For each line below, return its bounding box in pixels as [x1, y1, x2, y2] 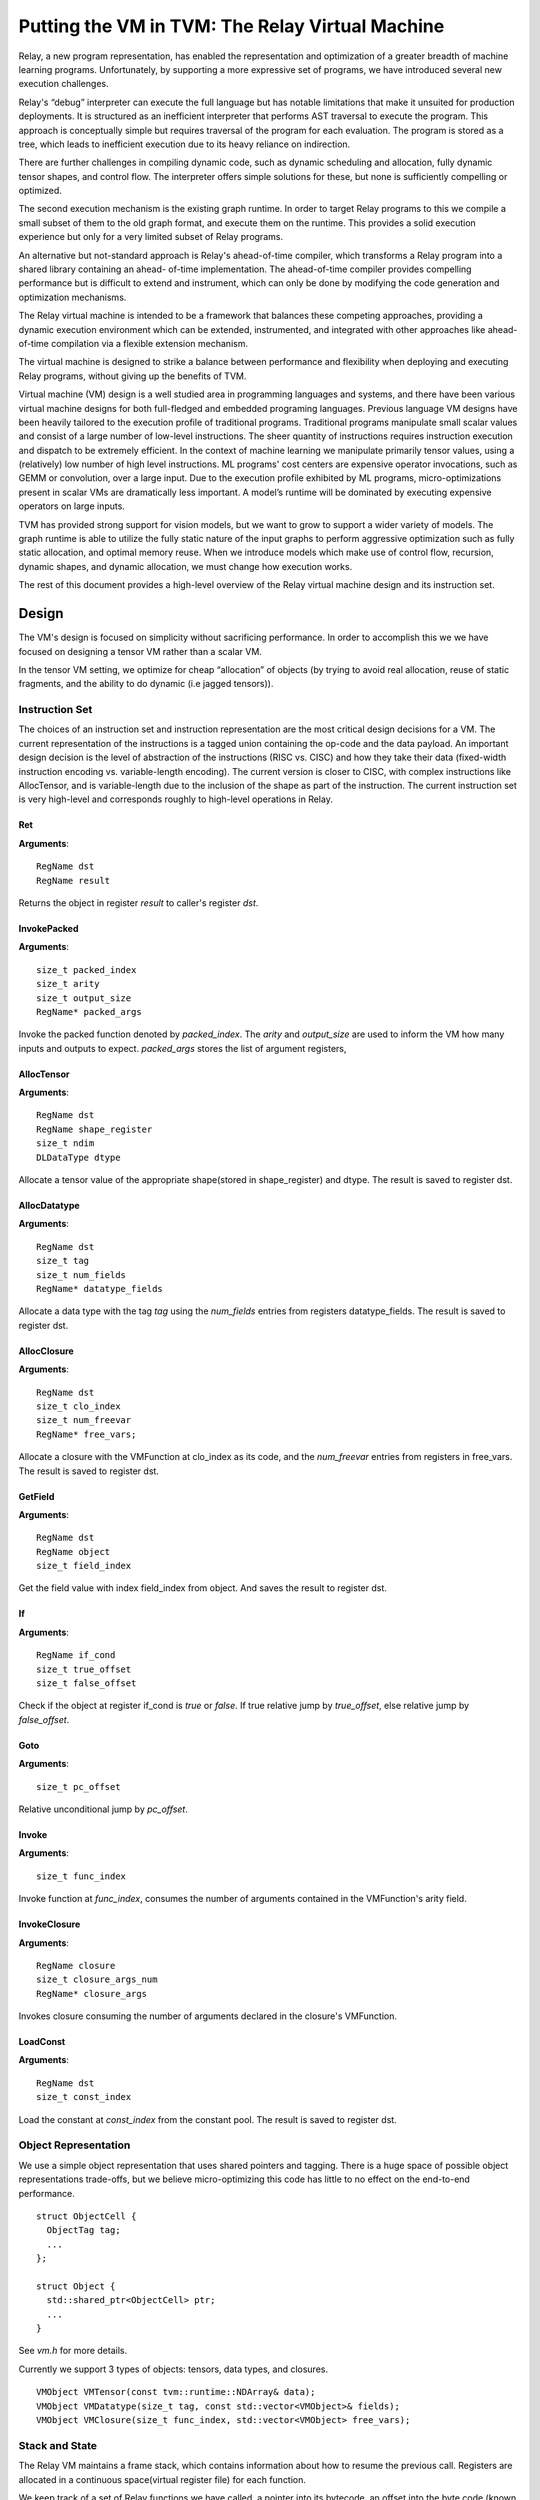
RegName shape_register [36, 1123, 153, 1135]
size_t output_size [36, 992, 132, 1004]
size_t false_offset [36, 1678, 137, 1689]
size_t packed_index [36, 964, 137, 975]
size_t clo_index [36, 1400, 121, 1412]
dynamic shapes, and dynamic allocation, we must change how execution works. [18, 560, 353, 572]
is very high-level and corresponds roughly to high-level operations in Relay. [18, 793, 334, 805]
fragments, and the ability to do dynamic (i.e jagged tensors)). [18, 678, 274, 690]
